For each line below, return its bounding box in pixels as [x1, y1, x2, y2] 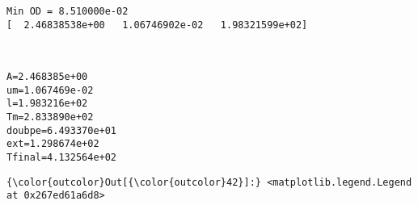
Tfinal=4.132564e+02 [6, 151, 117, 163]
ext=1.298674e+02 [6, 138, 99, 150]
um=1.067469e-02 [6, 84, 94, 96]
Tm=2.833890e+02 [6, 111, 94, 123]
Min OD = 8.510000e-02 [6, 6, 129, 17]
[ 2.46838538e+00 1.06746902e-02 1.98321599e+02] [6, 19, 308, 31]
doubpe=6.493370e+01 [6, 124, 117, 136]
